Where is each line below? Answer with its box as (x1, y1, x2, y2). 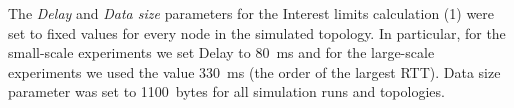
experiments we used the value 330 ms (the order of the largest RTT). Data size (8, 61, 501, 82)
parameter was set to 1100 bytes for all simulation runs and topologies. (8, 81, 445, 102)
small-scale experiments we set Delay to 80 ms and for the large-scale (8, 42, 435, 63)
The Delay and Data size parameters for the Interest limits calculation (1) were (8, 3, 495, 23)
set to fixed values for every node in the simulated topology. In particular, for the (8, 22, 506, 43)
